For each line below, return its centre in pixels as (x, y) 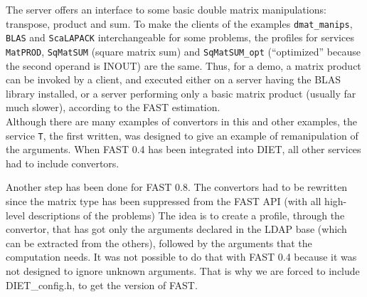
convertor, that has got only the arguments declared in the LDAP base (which (176, 229)
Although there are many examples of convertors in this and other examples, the (181, 121)
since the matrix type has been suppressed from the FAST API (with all (164, 200)
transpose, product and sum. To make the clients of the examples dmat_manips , (179, 23)
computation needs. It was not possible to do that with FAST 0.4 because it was (181, 257)
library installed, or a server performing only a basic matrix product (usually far (181, 93)
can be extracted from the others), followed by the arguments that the (159, 243)
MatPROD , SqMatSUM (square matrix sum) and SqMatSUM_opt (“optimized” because (183, 51)
